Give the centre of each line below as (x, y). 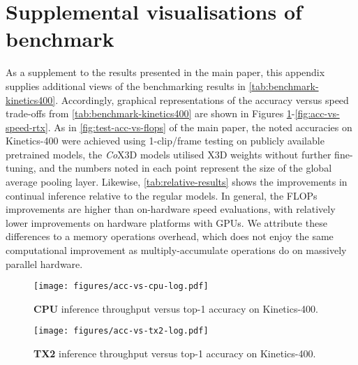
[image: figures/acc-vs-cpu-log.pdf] (121, 286)
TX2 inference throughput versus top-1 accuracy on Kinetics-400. (175, 353)
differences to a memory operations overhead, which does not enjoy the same (170, 236)
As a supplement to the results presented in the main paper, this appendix (165, 72)
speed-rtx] (27, 127)
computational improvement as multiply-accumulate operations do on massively (176, 250)
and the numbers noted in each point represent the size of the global (186, 168)
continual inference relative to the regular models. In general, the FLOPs (162, 195)
